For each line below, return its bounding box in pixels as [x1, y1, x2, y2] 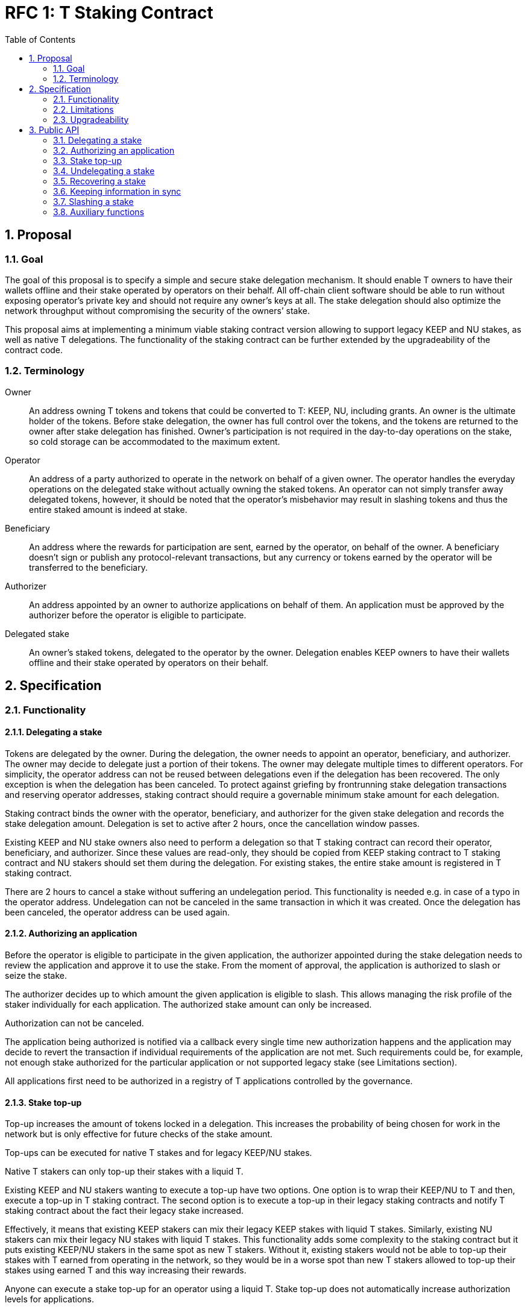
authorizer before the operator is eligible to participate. [29, 609, 247, 620]
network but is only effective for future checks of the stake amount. [5, 1129, 273, 1140]
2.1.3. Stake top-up [5, 1097, 82, 1108]
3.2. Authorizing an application [53, 145, 175, 155]
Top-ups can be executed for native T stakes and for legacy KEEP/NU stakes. [5, 1147, 312, 1158]
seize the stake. [5, 970, 67, 981]
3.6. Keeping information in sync [53, 186, 181, 196]
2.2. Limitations [53, 104, 114, 115]
